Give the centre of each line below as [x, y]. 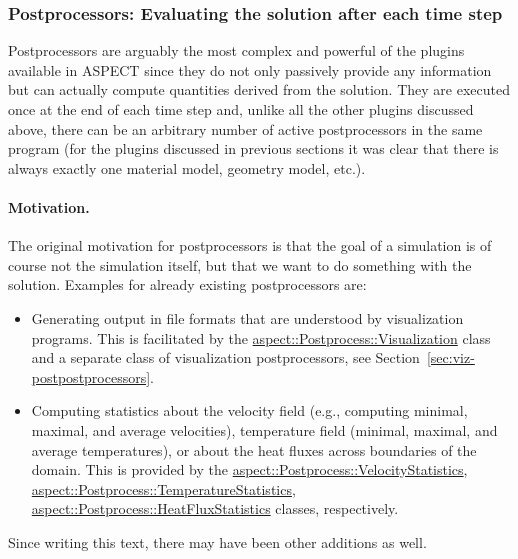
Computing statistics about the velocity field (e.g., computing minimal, [249, 410]
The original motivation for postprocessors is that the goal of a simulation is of [250, 245]
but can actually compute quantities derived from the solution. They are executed [259, 89]
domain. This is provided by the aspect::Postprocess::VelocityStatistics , [249, 469]
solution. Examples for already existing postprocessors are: [187, 284]
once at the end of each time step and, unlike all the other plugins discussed [241, 109]
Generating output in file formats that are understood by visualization [247, 317]
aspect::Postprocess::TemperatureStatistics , [163, 488]
